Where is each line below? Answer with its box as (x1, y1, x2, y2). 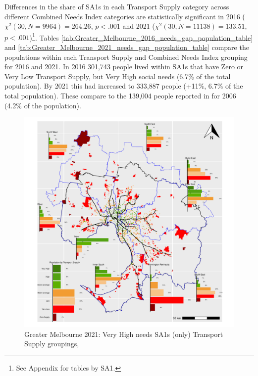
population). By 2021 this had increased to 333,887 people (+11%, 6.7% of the (4, 81, 243, 91)
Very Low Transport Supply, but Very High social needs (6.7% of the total (4, 71, 231, 81)
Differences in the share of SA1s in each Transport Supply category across (4, 1, 229, 11)
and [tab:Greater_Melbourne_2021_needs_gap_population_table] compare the (4, 42, 249, 52)
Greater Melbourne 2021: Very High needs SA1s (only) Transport (24, 329, 223, 339)
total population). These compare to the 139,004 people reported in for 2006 (4, 91, 236, 100)
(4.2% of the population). (4, 100, 81, 110)
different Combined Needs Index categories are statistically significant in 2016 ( (4, 11, 245, 21)
